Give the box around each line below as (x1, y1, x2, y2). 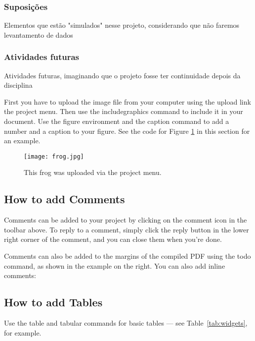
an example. (4, 135, 41, 146)
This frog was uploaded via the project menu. (24, 167, 162, 177)
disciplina (4, 80, 33, 90)
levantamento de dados (4, 29, 73, 40)
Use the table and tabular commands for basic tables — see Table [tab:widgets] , (4, 318, 248, 328)
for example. (4, 327, 42, 338)
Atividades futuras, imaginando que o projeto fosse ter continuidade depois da (4, 70, 241, 80)
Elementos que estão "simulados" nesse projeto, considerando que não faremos (4, 20, 240, 30)
